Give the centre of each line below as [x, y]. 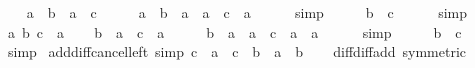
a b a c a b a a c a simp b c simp [246, 12]
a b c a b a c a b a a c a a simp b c [234, 31]
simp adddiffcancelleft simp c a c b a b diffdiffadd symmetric [236, 51]
